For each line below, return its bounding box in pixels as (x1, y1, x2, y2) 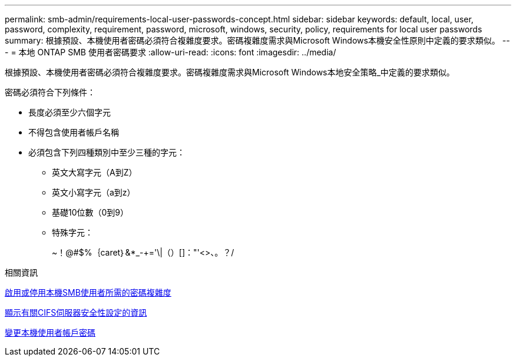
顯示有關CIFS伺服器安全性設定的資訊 (5, 307, 147, 317)
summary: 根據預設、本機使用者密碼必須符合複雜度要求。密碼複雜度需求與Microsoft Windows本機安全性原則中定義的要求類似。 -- (5, 35, 510, 45)
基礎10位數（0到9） (52, 207, 129, 217)
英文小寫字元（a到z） (52, 187, 135, 197)
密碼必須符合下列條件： (5, 87, 95, 97)
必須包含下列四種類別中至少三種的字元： (28, 147, 185, 157)
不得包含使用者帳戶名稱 (28, 127, 119, 137)
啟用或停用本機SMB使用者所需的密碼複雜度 (5, 287, 171, 297)
